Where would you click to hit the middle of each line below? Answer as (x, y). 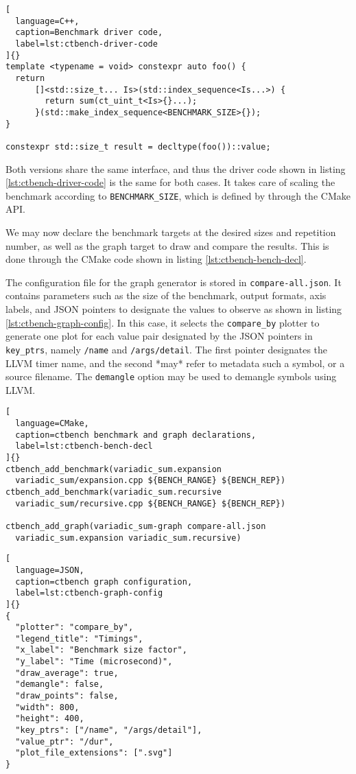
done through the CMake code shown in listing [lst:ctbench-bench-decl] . (156, 259)
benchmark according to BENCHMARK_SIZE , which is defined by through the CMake (178, 195)
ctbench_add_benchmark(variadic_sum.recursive (114, 492)
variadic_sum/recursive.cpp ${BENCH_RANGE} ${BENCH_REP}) (151, 503)
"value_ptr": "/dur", (64, 741)
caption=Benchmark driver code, (89, 33)
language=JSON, (50, 570)
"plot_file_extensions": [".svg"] (94, 753)
